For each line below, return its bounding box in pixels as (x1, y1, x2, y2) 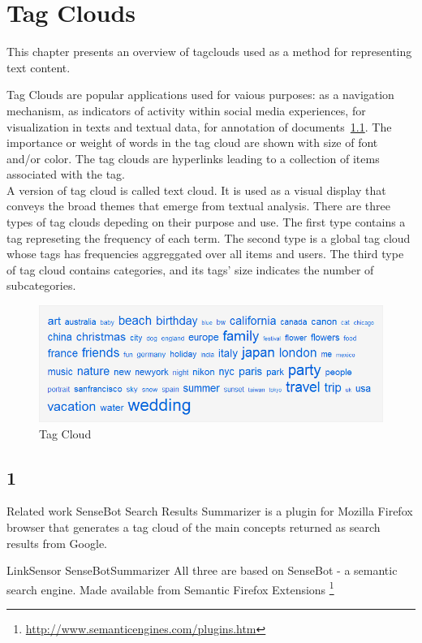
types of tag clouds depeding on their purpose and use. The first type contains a (6, 214, 406, 231)
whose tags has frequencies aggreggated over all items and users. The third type (6, 245, 404, 262)
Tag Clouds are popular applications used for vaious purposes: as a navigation (6, 86, 394, 103)
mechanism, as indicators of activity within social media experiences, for (6, 101, 366, 119)
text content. (6, 58, 71, 76)
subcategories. (6, 277, 76, 294)
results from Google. (6, 534, 107, 551)
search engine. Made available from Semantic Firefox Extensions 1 (6, 578, 334, 598)
